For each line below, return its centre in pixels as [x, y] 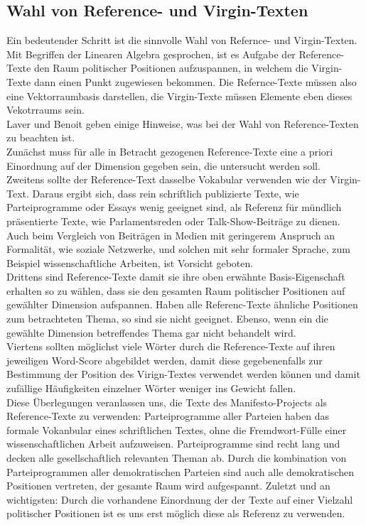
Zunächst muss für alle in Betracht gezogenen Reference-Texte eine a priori [170, 151]
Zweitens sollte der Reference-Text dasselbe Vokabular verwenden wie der [167, 179]
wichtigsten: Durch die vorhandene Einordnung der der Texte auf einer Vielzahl [180, 499]
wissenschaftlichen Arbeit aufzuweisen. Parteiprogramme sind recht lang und [173, 444]
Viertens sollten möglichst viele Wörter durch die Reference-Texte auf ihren [171, 346]
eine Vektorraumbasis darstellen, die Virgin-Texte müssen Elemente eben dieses [179, 96]
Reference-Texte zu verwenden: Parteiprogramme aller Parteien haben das [168, 416]
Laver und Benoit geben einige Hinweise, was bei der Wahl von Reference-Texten [183, 123]
